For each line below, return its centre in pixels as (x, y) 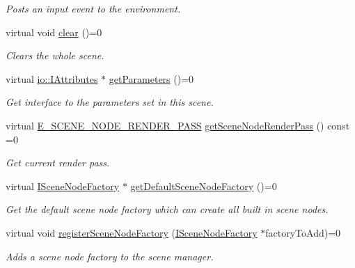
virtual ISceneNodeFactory (63, 186)
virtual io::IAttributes (52, 78)
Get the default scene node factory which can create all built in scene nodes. (167, 209)
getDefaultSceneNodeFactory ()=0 (204, 186)
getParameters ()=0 (151, 78)
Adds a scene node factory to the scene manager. (110, 256)
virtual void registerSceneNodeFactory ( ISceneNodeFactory (132, 232)
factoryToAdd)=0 (303, 232)
